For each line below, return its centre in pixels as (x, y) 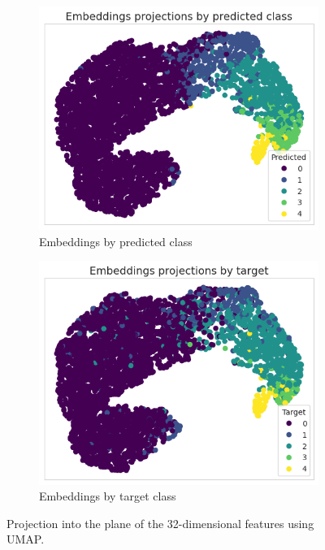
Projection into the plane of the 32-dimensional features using (160, 523)
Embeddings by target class (108, 496)
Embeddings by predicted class (116, 241)
